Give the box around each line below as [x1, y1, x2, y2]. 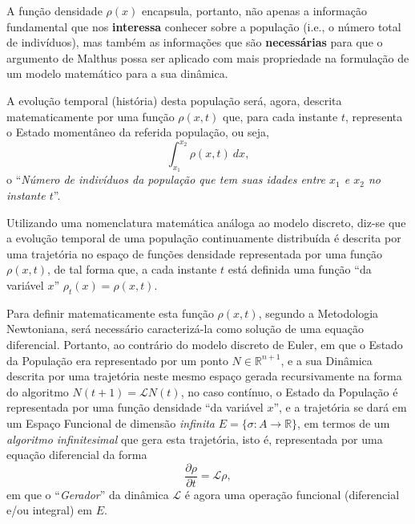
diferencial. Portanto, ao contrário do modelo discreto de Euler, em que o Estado [6, 336, 403, 352]
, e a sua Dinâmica [280, 351, 373, 368]
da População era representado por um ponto [6, 351, 228, 368]
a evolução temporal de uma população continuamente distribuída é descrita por [6, 230, 401, 246]
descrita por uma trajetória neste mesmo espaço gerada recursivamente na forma [6, 368, 402, 384]
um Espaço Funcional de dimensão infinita [6, 414, 216, 431]
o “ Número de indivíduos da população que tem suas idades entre [6, 171, 325, 188]
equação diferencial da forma [6, 446, 147, 463]
